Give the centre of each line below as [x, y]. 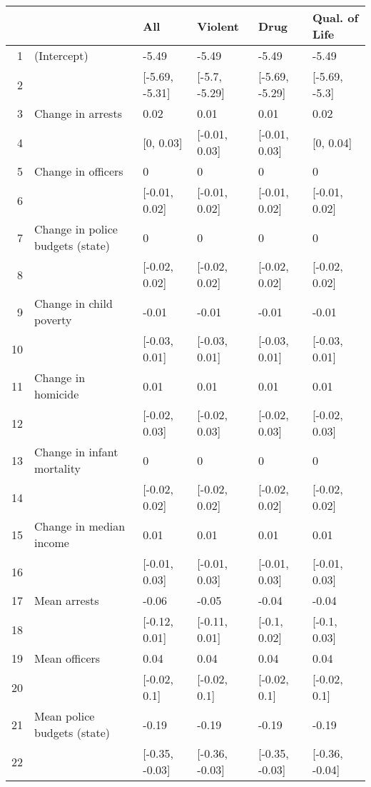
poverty [53, 320]
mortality [57, 468]
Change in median [80, 526]
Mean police [65, 716]
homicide [57, 394]
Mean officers [67, 658]
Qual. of [335, 17]
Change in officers [79, 171]
